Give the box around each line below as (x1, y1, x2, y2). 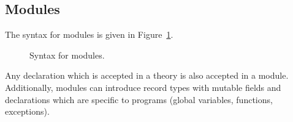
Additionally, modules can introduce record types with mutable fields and (5, 81, 281, 93)
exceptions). (5, 105, 50, 118)
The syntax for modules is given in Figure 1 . (5, 28, 173, 41)
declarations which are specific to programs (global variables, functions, (5, 93, 273, 106)
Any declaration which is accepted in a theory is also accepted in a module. (5, 69, 289, 82)
